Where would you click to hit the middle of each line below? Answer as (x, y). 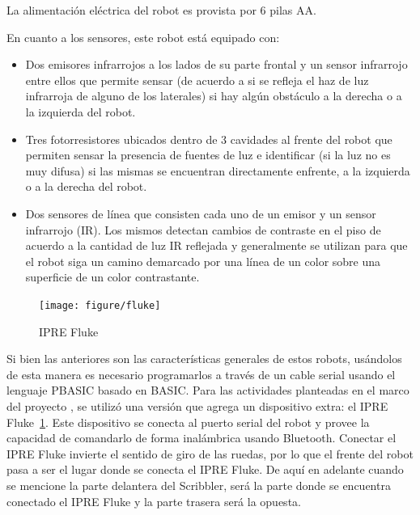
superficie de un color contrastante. (112, 277)
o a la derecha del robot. (86, 186)
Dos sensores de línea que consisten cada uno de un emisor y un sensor (201, 213)
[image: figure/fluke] (100, 305)
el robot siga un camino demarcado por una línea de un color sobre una (203, 261)
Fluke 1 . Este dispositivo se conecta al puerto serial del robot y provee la (188, 422)
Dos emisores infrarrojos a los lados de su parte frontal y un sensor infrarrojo (216, 64)
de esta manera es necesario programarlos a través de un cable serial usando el (201, 374)
